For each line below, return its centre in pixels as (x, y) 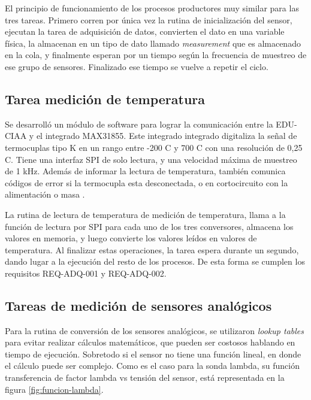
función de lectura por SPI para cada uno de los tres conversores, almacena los (149, 226)
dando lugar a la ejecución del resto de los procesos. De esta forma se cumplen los (155, 261)
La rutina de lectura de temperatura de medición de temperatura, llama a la (145, 214)
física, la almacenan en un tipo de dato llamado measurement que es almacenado (153, 43)
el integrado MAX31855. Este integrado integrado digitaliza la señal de (167, 136)
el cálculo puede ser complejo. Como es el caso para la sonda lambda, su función (152, 366)
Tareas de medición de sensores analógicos (138, 305)
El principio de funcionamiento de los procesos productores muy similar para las (152, 8)
